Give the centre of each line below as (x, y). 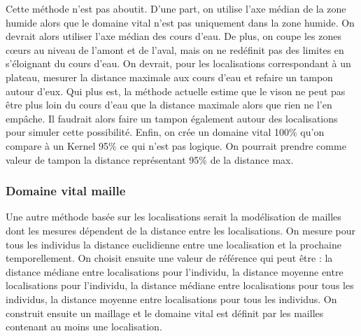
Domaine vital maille (66, 191)
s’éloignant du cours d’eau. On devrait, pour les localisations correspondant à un (178, 63)
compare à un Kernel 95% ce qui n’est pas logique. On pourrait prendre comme (176, 145)
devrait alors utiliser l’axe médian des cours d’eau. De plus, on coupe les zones (174, 36)
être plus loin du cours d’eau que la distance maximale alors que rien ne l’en (169, 105)
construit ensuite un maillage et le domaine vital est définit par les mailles (165, 313)
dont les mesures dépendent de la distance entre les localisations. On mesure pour (181, 230)
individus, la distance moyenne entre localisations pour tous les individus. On (171, 299)
